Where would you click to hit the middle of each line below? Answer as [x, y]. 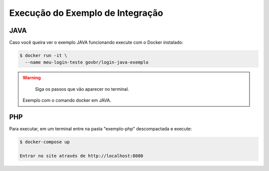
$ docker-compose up [45, 142]
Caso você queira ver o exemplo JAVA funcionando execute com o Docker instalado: [96, 43]
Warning [32, 78]
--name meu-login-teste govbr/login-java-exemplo [87, 62]
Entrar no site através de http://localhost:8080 [81, 156]
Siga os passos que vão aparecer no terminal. [82, 89]
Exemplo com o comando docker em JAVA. [67, 100]
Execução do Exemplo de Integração [86, 13]
